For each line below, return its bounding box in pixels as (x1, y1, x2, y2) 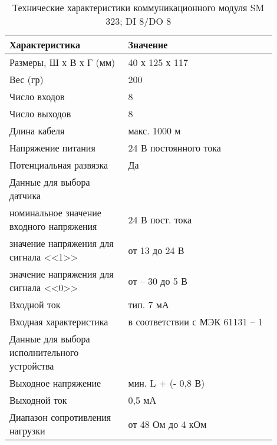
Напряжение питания (9, 141, 95, 154)
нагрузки (9, 424, 45, 437)
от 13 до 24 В (128, 243, 184, 257)
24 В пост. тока (128, 212, 192, 226)
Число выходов (9, 107, 71, 120)
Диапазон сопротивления (9, 410, 111, 424)
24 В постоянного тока (128, 141, 221, 154)
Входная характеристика (9, 315, 108, 328)
